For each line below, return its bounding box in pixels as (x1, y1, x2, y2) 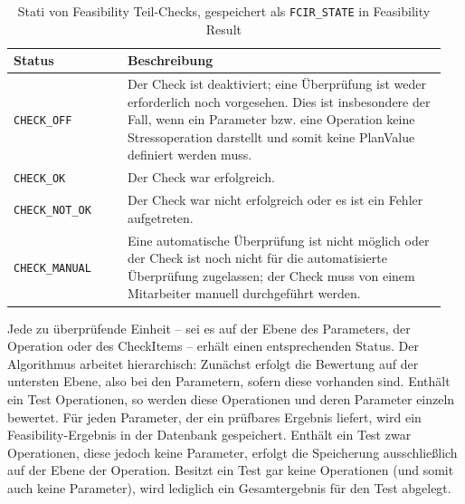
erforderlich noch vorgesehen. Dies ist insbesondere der (127, 92, 431, 111)
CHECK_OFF (14, 114, 72, 128)
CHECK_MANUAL (14, 262, 91, 276)
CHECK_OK (14, 172, 66, 186)
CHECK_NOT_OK (14, 203, 91, 217)
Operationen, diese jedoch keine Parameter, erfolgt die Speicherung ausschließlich (7, 442, 458, 461)
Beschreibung (127, 51, 214, 70)
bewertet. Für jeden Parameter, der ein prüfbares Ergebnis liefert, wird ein (7, 407, 422, 426)
